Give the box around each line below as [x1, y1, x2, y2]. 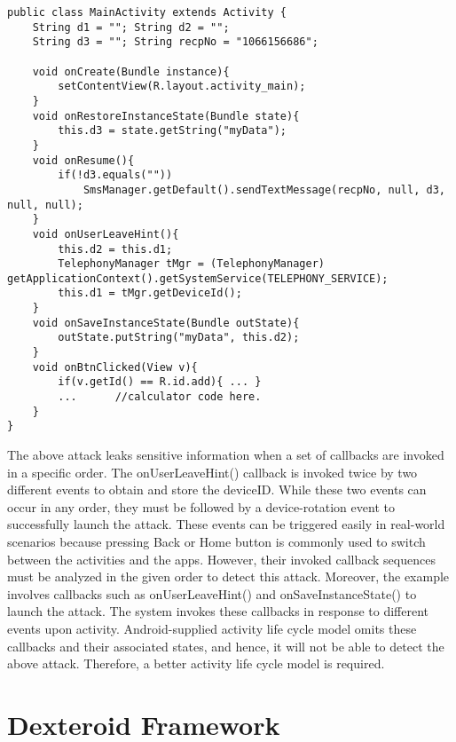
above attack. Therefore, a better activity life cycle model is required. [7, 654, 385, 673]
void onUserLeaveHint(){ [32, 227, 179, 241]
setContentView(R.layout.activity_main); [58, 80, 306, 93]
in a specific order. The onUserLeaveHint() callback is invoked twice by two [7, 462, 418, 481]
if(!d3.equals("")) [58, 169, 173, 182]
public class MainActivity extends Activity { [7, 6, 287, 19]
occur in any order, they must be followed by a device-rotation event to [7, 497, 395, 516]
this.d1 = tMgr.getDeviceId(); [58, 287, 242, 300]
